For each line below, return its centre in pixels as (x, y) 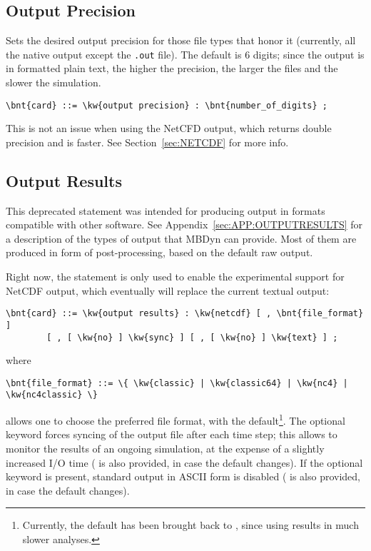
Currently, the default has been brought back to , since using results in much (190, 525)
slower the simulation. (54, 82)
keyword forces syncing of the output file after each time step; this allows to (172, 434)
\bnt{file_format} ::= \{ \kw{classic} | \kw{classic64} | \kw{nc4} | (177, 383)
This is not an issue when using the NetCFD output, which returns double (169, 128)
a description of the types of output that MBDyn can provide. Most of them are (181, 238)
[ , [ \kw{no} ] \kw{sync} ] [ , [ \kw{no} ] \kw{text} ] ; (192, 337)
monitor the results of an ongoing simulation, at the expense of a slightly (165, 448)
